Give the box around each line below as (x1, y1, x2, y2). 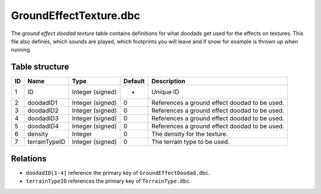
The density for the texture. (151, 130, 228, 138)
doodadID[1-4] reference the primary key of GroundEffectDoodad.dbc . (26, 169, 210, 176)
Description (151, 77, 185, 86)
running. (11, 46, 32, 54)
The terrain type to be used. (151, 137, 230, 146)
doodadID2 (27, 107, 59, 115)
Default (123, 77, 145, 86)
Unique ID (151, 88, 180, 96)
